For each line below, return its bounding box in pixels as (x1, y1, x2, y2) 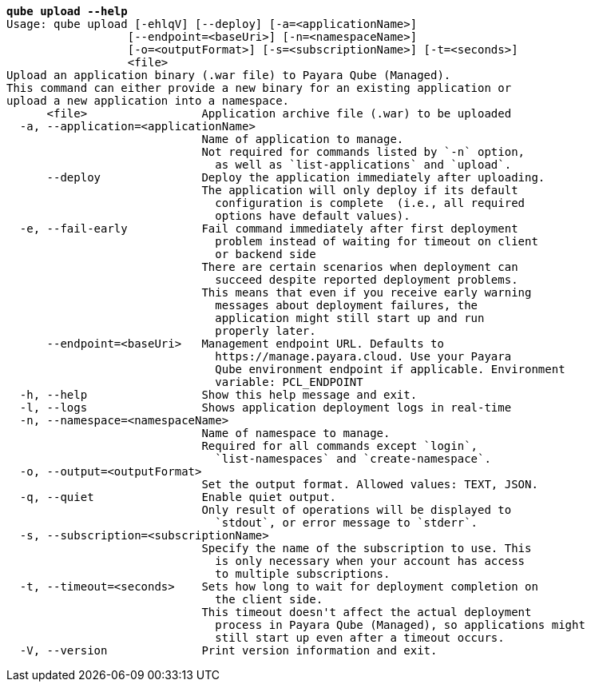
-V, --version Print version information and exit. (19, 644, 438, 657)
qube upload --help (6, 5, 128, 18)
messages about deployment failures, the (215, 299, 478, 312)
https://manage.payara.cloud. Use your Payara (215, 350, 512, 363)
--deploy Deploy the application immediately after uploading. (46, 171, 545, 184)
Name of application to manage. (201, 133, 404, 145)
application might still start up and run (215, 312, 485, 324)
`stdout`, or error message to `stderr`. (215, 516, 478, 529)
